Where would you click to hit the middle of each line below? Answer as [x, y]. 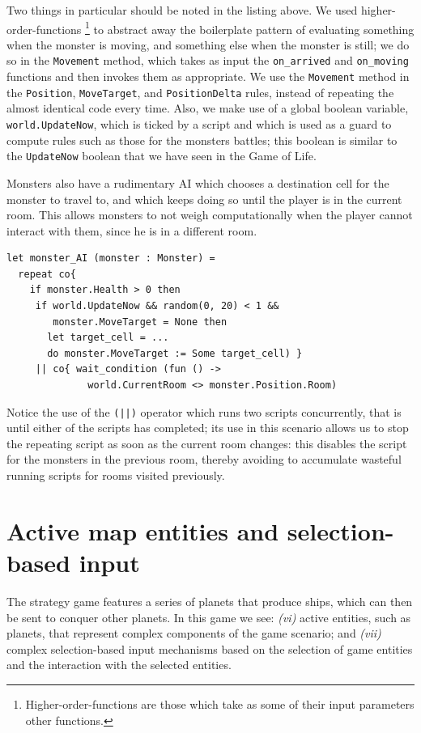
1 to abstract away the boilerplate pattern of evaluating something [250, 28]
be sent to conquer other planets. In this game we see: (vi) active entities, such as [209, 617]
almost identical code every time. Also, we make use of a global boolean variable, [208, 108]
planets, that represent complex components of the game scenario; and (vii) [194, 633]
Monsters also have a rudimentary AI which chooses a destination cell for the [198, 182]
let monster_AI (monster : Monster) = [111, 258]
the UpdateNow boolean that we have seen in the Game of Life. [162, 156]
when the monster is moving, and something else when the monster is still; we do [208, 44]
